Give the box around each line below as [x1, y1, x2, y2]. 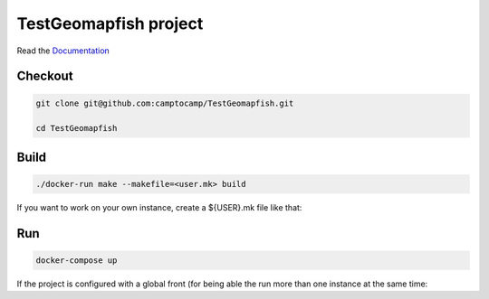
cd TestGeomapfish [35, 123, 118, 134]
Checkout [16, 69, 73, 84]
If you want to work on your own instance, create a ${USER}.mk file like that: [16, 201, 302, 212]
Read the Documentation [16, 45, 110, 56]
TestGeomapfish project [16, 14, 204, 33]
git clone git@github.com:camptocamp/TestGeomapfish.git [35, 98, 294, 108]
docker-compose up [35, 255, 118, 266]
